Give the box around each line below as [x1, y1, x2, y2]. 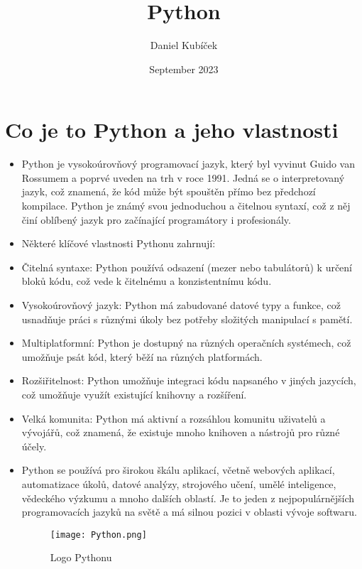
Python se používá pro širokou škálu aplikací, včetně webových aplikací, [21, 462, 335, 477]
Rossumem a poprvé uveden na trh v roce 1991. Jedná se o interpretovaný [21, 170, 345, 185]
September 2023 [149, 61, 219, 76]
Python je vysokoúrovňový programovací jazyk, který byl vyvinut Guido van [21, 156, 356, 171]
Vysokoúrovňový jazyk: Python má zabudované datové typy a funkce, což [21, 298, 341, 312]
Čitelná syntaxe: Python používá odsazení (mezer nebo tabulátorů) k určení [21, 259, 353, 274]
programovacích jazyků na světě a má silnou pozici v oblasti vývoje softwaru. [21, 504, 357, 519]
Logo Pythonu [50, 550, 112, 565]
